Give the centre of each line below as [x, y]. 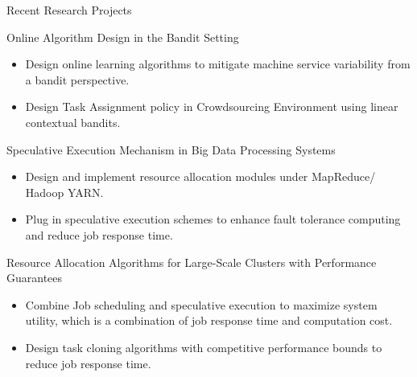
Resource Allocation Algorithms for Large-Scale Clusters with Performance [192, 262]
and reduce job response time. [99, 234]
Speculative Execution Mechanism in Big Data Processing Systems [171, 149]
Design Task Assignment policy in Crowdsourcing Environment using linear [212, 107]
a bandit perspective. [77, 79]
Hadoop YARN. [64, 192]
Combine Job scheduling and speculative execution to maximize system [201, 304]
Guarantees [35, 278]
